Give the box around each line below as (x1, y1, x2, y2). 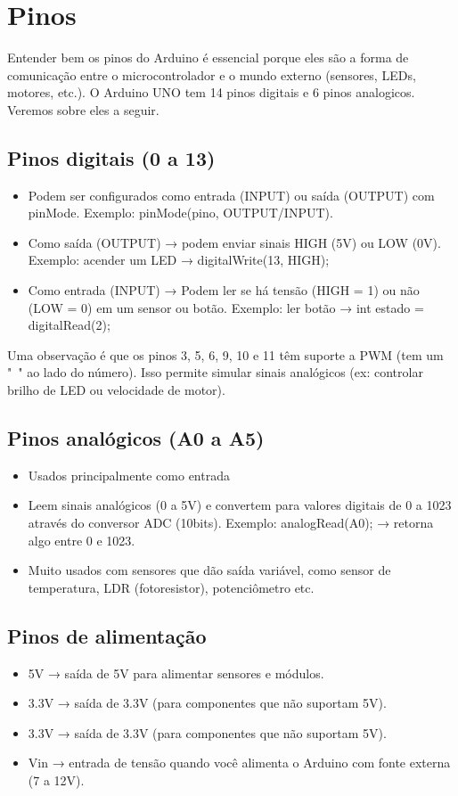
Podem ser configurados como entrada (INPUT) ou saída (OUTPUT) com (28, 185, 435, 204)
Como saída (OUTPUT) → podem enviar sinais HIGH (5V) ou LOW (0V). (28, 233, 441, 251)
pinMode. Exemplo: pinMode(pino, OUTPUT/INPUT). (28, 203, 333, 222)
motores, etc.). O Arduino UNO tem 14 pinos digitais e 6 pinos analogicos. (7, 83, 415, 102)
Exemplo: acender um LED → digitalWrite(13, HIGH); (28, 250, 330, 269)
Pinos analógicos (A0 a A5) (7, 424, 265, 452)
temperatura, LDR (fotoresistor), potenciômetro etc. (28, 578, 315, 596)
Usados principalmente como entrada (28, 465, 230, 484)
